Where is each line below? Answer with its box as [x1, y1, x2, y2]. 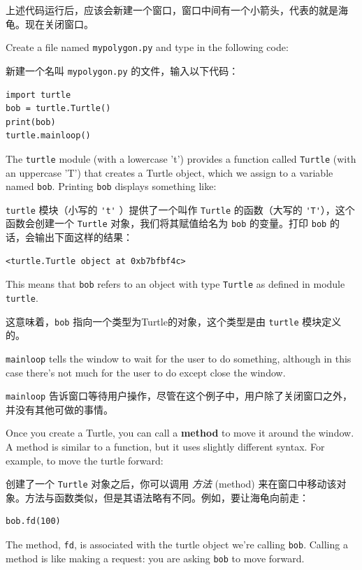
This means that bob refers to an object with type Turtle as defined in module [6, 277, 345, 291]
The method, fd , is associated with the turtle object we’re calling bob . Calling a [6, 536, 348, 551]
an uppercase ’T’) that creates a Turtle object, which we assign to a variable [6, 165, 333, 180]
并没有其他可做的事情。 [6, 402, 113, 416]
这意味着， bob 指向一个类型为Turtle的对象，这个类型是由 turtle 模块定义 [6, 314, 342, 328]
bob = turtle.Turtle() [6, 103, 111, 114]
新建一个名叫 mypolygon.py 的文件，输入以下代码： [6, 63, 239, 78]
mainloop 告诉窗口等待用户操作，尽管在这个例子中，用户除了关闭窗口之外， [6, 388, 352, 403]
